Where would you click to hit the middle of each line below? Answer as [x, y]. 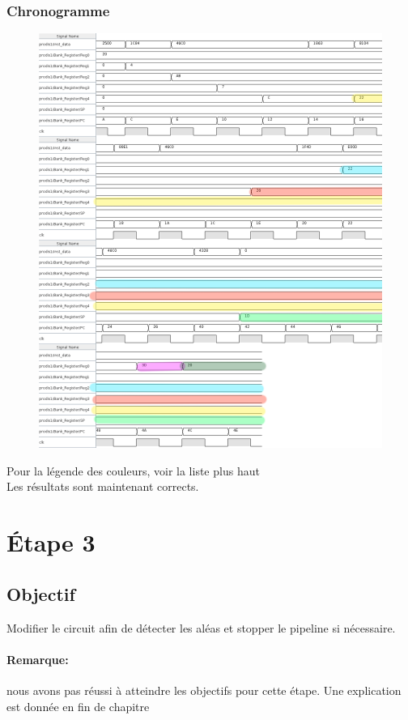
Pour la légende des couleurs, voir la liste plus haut [133, 470]
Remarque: [38, 659]
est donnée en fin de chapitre [78, 706]
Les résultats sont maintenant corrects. [103, 486]
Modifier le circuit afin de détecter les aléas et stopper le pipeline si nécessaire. [201, 627]
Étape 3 [51, 542]
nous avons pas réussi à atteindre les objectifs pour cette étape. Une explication [204, 690]
